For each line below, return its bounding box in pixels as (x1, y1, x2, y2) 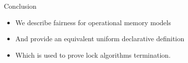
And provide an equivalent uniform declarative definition (15, 33, 185, 44)
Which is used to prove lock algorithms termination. (15, 49, 171, 60)
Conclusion (4, 1, 36, 11)
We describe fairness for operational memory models (15, 17, 171, 27)
